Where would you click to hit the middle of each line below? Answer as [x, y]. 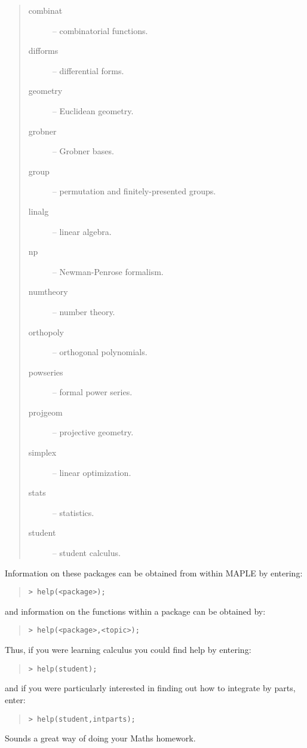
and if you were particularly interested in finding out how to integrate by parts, [150, 688]
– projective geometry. [93, 432]
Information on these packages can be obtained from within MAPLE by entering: [154, 573]
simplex [42, 452]
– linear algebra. [82, 231]
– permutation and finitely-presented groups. [134, 191]
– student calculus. [86, 553]
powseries [46, 372]
